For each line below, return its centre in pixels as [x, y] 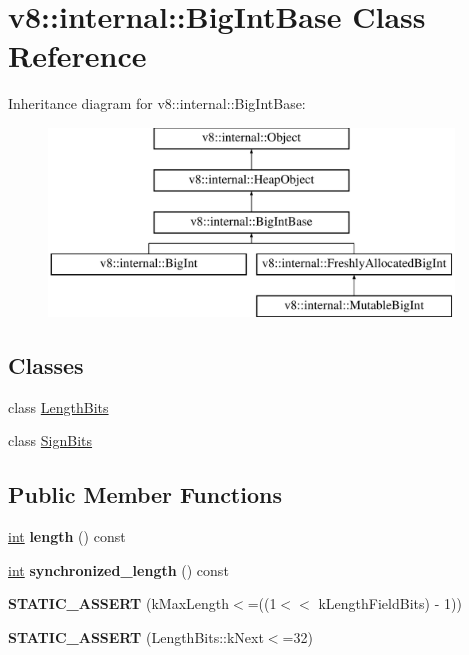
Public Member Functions [145, 494]
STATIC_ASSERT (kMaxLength [119, 603]
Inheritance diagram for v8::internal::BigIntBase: [157, 103]
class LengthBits [58, 406]
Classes [46, 364]
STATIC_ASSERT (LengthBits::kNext [136, 636]
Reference [77, 55]
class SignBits [50, 440]
